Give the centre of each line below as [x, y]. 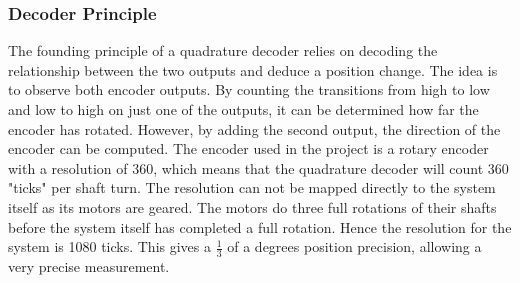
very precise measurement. [89, 265]
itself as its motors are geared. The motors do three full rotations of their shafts [252, 206]
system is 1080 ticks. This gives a [110, 246]
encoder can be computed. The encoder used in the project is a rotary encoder [248, 148]
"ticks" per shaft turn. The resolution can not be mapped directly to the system [252, 187]
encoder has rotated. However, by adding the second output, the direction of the [254, 128]
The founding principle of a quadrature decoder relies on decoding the [223, 50]
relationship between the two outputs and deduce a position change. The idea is [253, 69]
